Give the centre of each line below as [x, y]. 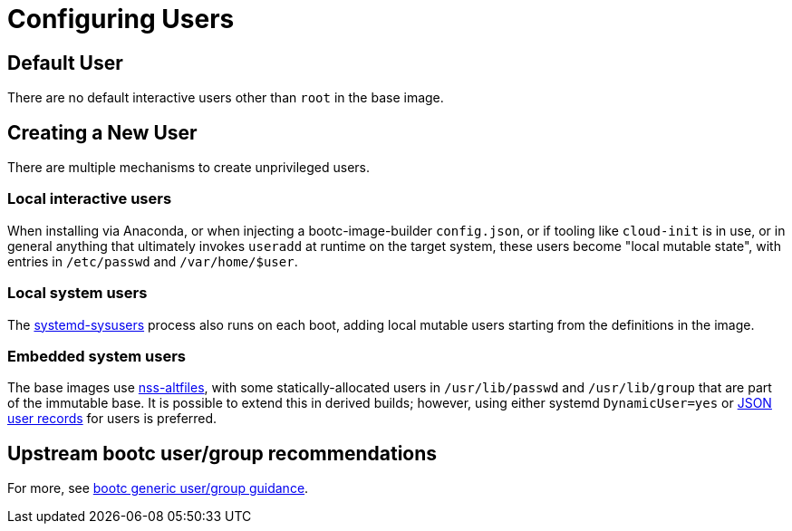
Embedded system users [97, 356]
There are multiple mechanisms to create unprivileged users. [189, 168]
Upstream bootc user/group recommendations [222, 453]
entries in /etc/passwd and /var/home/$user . [153, 261]
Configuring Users [121, 19]
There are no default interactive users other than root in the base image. [226, 98]
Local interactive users [90, 199]
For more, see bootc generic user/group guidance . [158, 488]
